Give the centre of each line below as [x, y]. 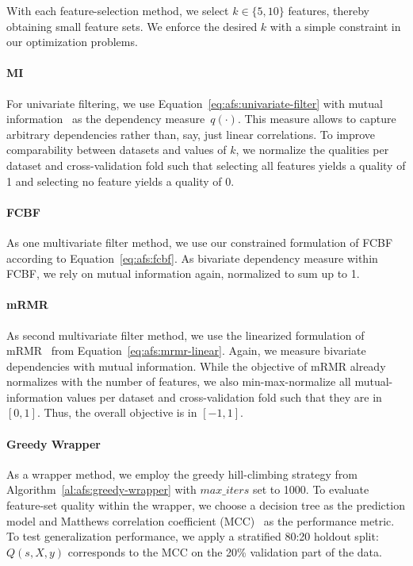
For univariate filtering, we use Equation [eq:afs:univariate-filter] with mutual [195, 103]
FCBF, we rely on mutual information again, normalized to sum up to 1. [183, 273]
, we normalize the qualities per [312, 150]
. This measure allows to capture [317, 119]
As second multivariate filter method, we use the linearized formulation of [185, 335]
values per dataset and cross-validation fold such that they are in [224, 397]
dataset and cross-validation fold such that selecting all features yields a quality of [206, 165]
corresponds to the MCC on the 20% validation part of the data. [225, 551]
